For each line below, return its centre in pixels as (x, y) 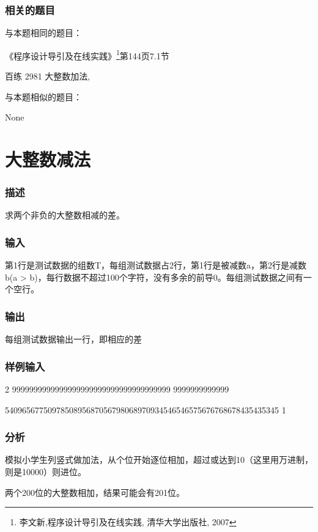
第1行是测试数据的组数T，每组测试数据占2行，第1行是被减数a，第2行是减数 (156, 265)
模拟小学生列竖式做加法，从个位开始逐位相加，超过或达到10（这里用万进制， (159, 460)
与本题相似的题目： (43, 96)
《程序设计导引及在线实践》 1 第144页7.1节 (87, 54)
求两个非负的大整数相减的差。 (65, 215)
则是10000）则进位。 (46, 472)
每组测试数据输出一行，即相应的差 (73, 339)
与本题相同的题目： (43, 33)
